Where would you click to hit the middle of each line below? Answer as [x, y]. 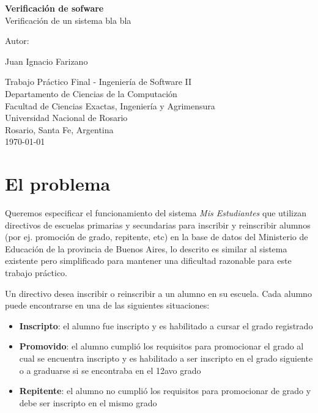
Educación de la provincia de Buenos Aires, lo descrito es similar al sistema [146, 248]
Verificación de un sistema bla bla [68, 20]
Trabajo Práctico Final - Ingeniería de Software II [98, 82]
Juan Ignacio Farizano [46, 61]
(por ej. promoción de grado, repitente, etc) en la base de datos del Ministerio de [157, 237]
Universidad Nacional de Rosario [66, 118]
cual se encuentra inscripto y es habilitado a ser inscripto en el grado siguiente [166, 358]
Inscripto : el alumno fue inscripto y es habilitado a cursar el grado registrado [166, 325]
